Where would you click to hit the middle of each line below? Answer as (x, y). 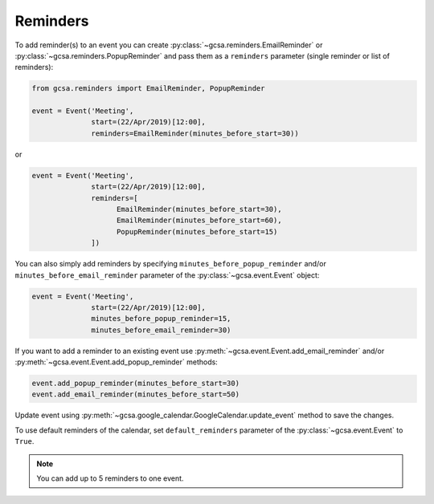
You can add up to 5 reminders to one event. (110, 478)
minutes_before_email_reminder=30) (161, 330)
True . (25, 441)
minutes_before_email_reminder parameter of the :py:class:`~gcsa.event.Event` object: (167, 275)
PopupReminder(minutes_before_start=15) (197, 232)
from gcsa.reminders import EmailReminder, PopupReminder (148, 89)
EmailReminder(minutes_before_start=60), (199, 220)
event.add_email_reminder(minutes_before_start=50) (136, 394)
